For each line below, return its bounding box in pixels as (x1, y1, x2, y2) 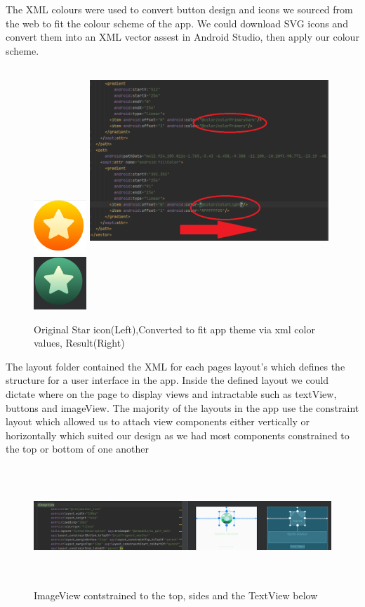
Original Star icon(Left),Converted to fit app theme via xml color (34, 321, 315, 336)
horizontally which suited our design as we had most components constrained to (6, 427, 350, 442)
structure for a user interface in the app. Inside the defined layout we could (6, 373, 329, 387)
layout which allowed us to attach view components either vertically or (6, 414, 310, 429)
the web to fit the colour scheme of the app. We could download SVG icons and (6, 15, 348, 30)
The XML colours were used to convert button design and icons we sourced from (6, 2, 353, 16)
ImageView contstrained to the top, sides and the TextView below (34, 587, 318, 602)
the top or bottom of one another (6, 441, 149, 456)
